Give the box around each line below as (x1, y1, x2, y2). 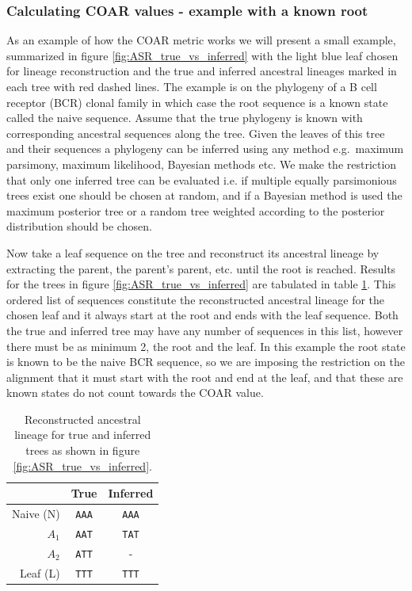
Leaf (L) (20, 564, 60, 581)
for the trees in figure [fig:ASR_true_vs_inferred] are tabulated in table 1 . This (6, 276, 396, 292)
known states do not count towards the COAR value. (6, 384, 264, 401)
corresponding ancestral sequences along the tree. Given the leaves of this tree (6, 124, 385, 141)
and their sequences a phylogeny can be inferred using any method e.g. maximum (6, 140, 404, 157)
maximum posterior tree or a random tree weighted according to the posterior (6, 202, 385, 219)
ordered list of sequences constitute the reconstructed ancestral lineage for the (6, 291, 385, 307)
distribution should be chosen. (6, 218, 152, 234)
